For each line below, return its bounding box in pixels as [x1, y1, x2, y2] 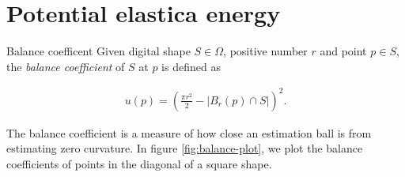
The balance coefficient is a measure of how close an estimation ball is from [6, 124, 372, 141]
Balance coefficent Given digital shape [6, 43, 191, 59]
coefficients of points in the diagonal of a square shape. [6, 156, 272, 172]
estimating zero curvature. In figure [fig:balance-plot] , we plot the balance [6, 140, 363, 156]
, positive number [223, 43, 308, 59]
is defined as [161, 58, 221, 74]
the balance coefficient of [6, 58, 125, 74]
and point [320, 43, 367, 59]
